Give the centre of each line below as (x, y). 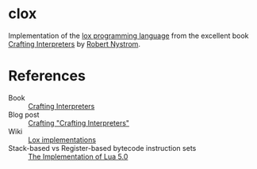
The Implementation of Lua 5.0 (78, 156)
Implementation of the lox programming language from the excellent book (128, 36)
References (47, 76)
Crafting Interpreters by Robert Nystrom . (75, 43)
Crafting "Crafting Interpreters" (79, 122)
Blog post (24, 115)
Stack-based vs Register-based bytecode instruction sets (102, 148)
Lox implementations (62, 140)
